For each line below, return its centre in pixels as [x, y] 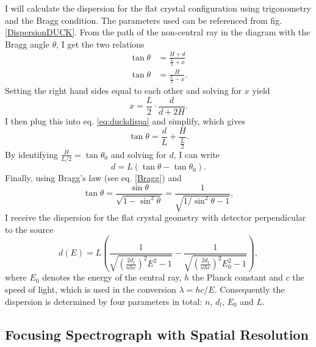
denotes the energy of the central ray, [112, 277]
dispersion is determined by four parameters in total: [104, 301]
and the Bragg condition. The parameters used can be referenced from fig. [144, 20]
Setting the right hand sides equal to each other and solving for [124, 91]
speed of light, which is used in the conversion [91, 289]
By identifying [31, 154]
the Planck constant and [237, 277]
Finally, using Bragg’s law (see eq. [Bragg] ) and [93, 178]
